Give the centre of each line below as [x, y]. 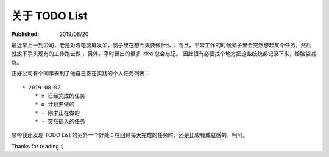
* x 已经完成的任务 [60, 96]
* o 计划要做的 [55, 104]
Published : [25, 34]
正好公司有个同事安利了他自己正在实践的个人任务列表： [81, 74]
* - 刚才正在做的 [57, 113]
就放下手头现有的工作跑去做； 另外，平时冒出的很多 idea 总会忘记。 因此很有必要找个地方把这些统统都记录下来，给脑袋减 [164, 54]
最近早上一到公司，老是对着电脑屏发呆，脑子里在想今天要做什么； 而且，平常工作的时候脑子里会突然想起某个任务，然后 [161, 45]
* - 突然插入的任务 [60, 121]
